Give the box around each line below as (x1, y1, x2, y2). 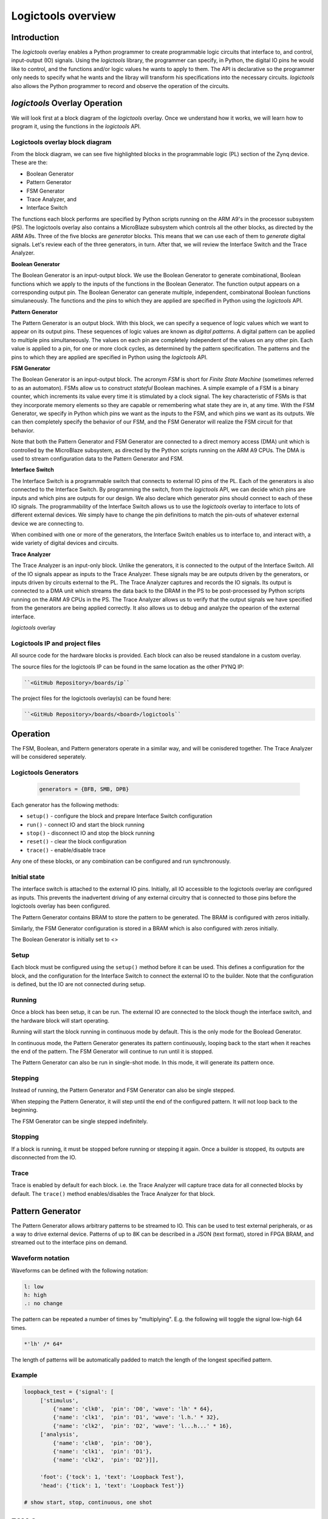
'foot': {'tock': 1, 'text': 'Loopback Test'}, (39, 1473, 185, 1481)
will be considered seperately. (11, 753, 86, 761)
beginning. (11, 1106, 38, 1114)
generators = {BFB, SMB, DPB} (39, 786, 129, 792)
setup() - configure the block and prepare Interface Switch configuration (26, 812, 213, 820)
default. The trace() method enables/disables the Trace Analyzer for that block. (11, 1190, 216, 1197)
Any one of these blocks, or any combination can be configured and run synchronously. (11, 857, 231, 865)
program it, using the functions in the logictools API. (11, 122, 142, 130)
